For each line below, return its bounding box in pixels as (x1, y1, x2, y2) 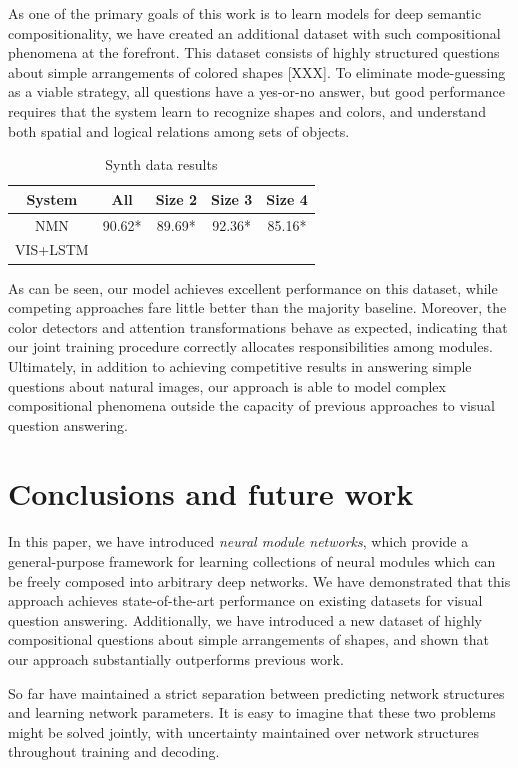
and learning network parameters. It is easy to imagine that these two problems (8, 702, 496, 723)
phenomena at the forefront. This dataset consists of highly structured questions (8, 42, 500, 63)
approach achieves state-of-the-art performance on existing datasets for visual (8, 590, 483, 611)
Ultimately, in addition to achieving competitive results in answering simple (8, 355, 472, 376)
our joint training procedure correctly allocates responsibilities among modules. (8, 336, 493, 357)
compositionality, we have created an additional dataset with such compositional (8, 22, 501, 43)
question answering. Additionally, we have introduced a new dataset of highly (8, 609, 483, 630)
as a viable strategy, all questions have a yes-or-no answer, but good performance (8, 81, 505, 102)
